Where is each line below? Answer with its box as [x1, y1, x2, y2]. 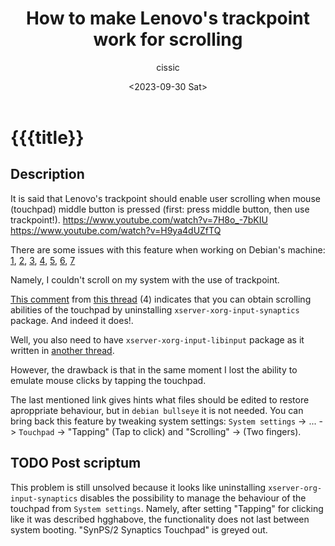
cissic [156, 61, 180, 73]
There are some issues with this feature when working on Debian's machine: [10, 243, 326, 256]
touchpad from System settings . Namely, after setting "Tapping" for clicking [10, 502, 324, 514]
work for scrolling [93, 28, 243, 51]
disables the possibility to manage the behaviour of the [79, 492, 307, 504]
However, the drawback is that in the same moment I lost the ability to [10, 363, 298, 376]
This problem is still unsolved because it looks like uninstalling [10, 481, 267, 493]
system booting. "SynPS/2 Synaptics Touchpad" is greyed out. [10, 523, 268, 536]
